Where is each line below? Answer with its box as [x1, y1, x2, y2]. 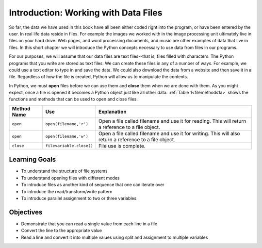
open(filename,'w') [45, 134, 88, 139]
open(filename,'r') [45, 121, 88, 127]
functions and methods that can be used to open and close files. [9, 96, 138, 102]
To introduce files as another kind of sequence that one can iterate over [21, 182, 164, 188]
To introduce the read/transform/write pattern [21, 188, 113, 194]
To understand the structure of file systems [21, 168, 108, 174]
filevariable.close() [45, 143, 93, 149]
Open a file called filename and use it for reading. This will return [98, 117, 246, 124]
